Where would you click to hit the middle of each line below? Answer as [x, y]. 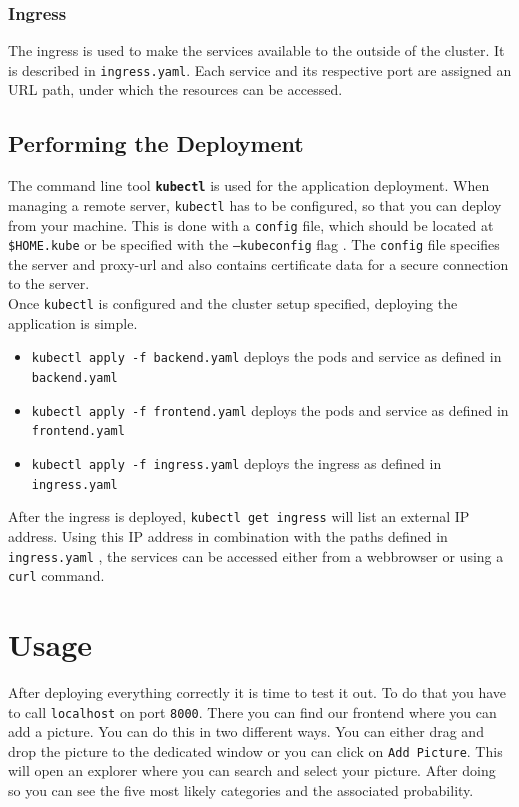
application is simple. [73, 322]
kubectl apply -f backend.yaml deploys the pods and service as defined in [266, 356]
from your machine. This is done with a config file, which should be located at [251, 224]
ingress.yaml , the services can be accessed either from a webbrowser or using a [256, 555]
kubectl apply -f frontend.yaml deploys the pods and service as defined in [270, 409]
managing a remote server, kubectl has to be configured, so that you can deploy [255, 204]
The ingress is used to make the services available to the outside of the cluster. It [256, 50]
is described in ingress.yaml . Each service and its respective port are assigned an [260, 69]
